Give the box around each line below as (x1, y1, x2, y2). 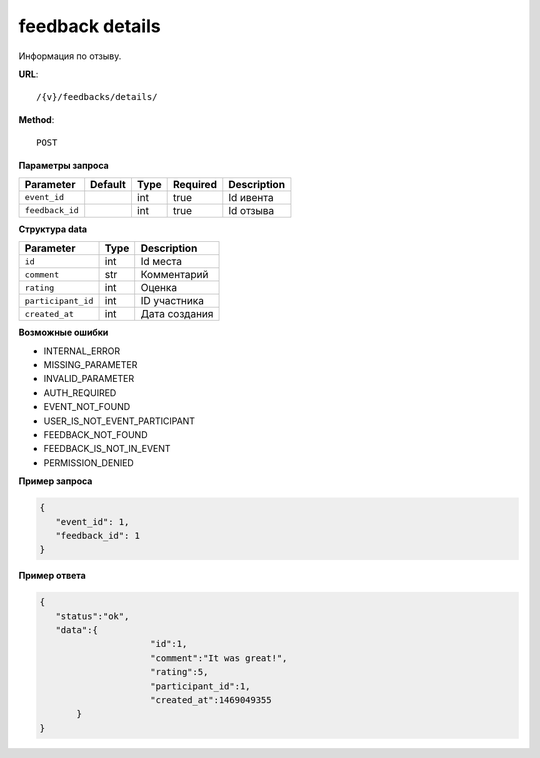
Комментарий (140, 268, 209, 282)
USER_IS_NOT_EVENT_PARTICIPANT (43, 415, 195, 427)
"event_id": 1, (55, 516, 130, 527)
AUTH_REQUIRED (43, 386, 117, 399)
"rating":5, (150, 666, 209, 678)
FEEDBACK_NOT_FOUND (43, 429, 149, 441)
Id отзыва (228, 203, 275, 217)
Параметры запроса (18, 159, 109, 171)
